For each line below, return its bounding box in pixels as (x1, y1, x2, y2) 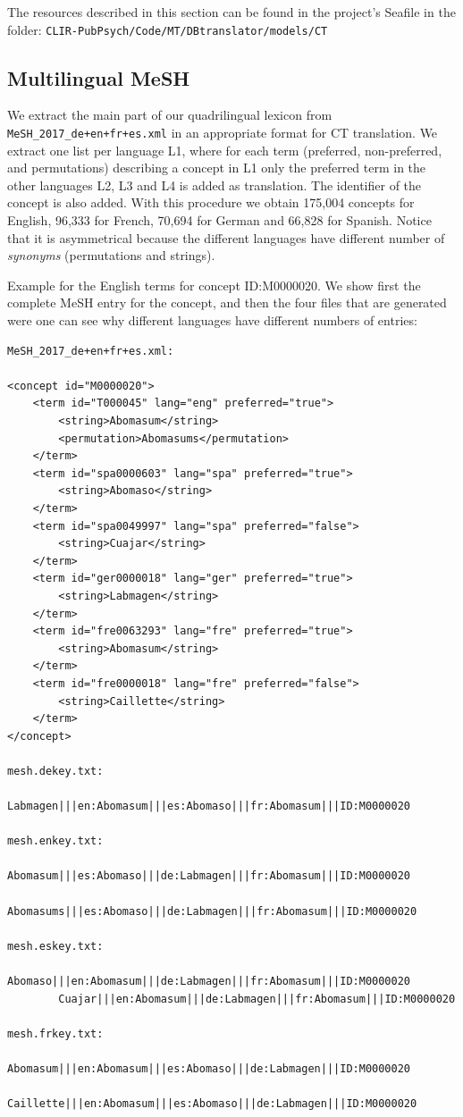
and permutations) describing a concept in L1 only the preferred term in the (7, 158, 426, 177)
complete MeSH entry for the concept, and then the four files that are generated (7, 293, 447, 312)
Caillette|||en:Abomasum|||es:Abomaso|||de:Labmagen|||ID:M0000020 (7, 1097, 417, 1111)
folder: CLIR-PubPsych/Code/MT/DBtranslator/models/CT (7, 20, 328, 38)
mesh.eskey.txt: (7, 939, 104, 953)
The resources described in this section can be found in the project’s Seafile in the (7, 3, 456, 21)
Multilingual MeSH (7, 63, 190, 91)
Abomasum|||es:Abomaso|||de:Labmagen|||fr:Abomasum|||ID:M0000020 (7, 869, 411, 883)
